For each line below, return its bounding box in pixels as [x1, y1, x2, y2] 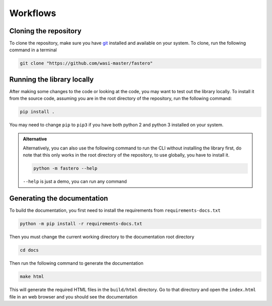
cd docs [20, 247, 39, 253]
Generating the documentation [9, 194, 108, 203]
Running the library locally [9, 75, 94, 84]
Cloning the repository [9, 27, 82, 35]
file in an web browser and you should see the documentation [9, 293, 138, 299]
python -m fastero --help [33, 166, 98, 171]
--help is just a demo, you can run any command [23, 179, 127, 185]
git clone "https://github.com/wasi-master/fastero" [20, 60, 153, 66]
